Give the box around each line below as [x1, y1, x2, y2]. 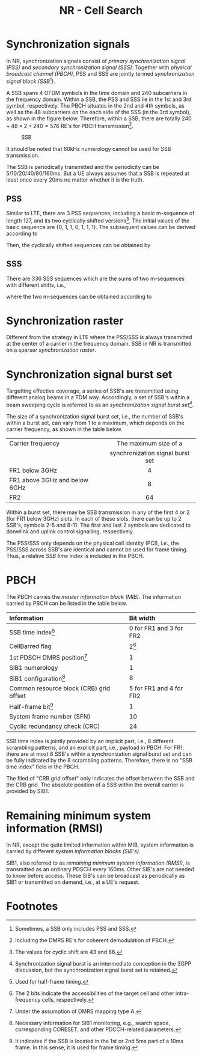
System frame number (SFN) [9, 712, 91, 721]
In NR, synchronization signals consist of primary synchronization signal [6, 57, 186, 64]
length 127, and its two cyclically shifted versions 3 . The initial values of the [6, 216, 190, 224]
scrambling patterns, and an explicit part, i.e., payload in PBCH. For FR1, [6, 744, 185, 752]
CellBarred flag [9, 642, 52, 650]
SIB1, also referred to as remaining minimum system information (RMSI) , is [6, 859, 191, 866]
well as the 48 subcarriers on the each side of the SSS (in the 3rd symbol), [6, 108, 191, 115]
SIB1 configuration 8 [9, 673, 66, 682]
